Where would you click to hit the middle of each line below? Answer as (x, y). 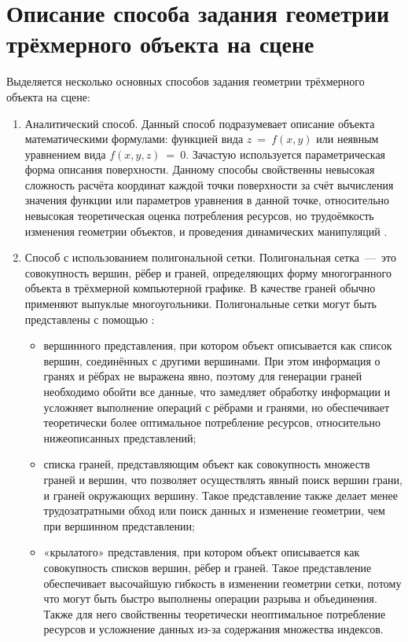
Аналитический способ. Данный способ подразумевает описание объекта (200, 123)
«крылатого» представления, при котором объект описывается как (202, 552)
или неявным (347, 139)
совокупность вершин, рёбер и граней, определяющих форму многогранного (208, 272)
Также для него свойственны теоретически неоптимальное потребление (215, 613)
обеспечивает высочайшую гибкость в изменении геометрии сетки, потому (222, 583)
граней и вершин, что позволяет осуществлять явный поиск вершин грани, (223, 479)
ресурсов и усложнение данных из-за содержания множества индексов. (213, 629)
